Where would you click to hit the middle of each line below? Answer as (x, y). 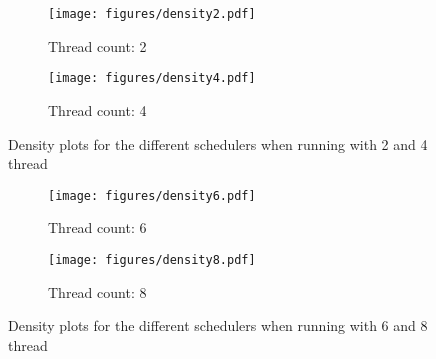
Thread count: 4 (97, 109)
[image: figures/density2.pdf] (152, 14)
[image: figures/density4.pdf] (152, 78)
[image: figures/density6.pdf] (152, 195)
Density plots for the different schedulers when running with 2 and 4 (218, 143)
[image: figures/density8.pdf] (152, 259)
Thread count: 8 (97, 291)
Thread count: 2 (97, 45)
